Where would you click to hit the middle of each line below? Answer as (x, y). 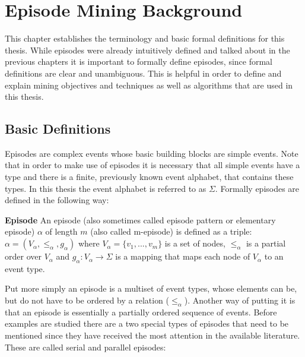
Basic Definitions (58, 129)
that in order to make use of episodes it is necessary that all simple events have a (152, 165)
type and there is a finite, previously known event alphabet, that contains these (149, 177)
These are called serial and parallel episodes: (85, 347)
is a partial (266, 243)
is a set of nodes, (195, 243)
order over (23, 256)
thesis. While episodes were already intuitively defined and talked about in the (147, 50)
